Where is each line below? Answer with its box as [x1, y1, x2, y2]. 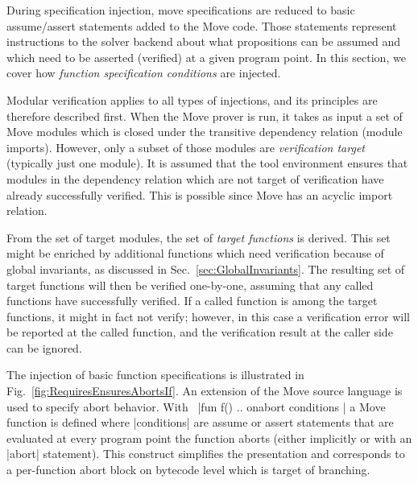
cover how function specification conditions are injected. [6, 64, 281, 81]
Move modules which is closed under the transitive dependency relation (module [6, 123, 403, 140]
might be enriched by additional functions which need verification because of [6, 245, 384, 262]
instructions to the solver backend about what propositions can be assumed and [6, 33, 401, 50]
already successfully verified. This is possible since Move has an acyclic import [6, 186, 393, 203]
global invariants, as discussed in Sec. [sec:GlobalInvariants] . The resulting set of [6, 260, 405, 277]
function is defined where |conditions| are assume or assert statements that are [6, 414, 394, 431]
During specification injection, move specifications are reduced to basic [6, 2, 355, 18]
